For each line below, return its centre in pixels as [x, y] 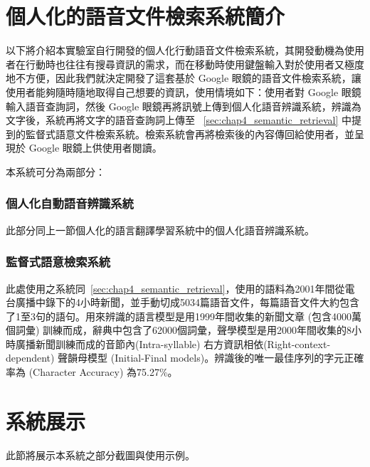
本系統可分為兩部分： [55, 171]
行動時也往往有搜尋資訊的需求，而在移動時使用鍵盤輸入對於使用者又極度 [195, 64]
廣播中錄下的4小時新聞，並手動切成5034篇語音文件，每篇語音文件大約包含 [187, 302]
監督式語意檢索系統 [58, 262]
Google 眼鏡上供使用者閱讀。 [95, 148]
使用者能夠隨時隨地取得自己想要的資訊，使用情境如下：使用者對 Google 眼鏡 [184, 91]
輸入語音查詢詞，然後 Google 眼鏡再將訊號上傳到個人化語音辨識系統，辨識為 [184, 106]
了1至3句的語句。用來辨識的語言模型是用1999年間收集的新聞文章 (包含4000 [179, 316]
